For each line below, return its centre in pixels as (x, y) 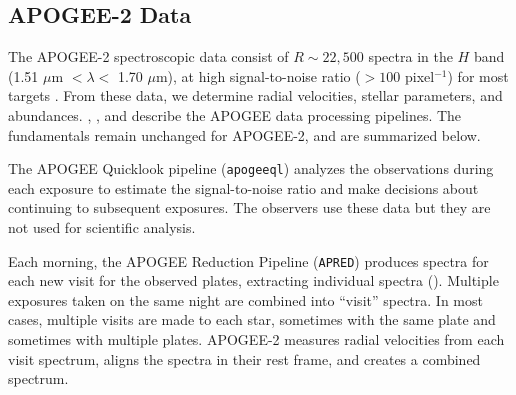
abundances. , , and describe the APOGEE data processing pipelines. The (235, 114)
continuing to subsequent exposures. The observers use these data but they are (249, 207)
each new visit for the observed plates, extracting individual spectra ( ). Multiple (253, 280)
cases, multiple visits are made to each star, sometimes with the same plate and (252, 319)
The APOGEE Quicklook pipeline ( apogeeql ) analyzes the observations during (251, 168)
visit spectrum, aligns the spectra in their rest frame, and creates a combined (244, 358)
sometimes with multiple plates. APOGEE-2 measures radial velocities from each (256, 339)
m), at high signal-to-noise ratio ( (258, 75)
